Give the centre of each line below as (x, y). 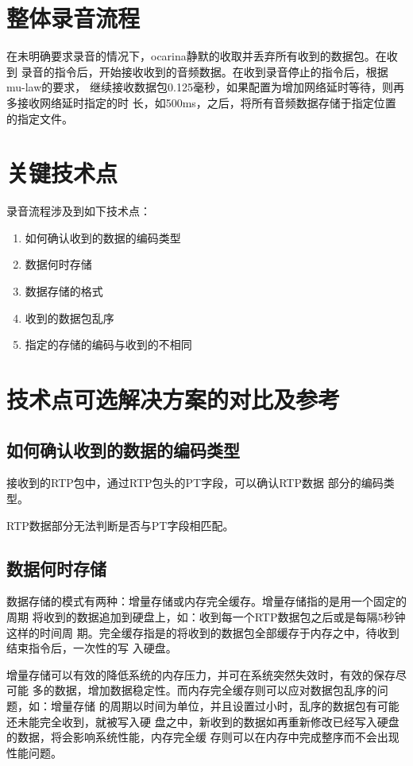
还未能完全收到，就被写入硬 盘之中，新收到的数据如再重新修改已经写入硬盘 (203, 721)
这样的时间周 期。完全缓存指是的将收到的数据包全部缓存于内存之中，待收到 (203, 632)
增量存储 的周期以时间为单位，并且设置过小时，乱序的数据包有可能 (225, 705)
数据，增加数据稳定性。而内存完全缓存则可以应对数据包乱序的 (216, 690)
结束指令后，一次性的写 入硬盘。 (92, 648)
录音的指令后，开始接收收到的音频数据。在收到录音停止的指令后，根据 (205, 71)
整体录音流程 (73, 18)
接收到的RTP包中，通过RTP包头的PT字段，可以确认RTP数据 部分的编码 (195, 483)
